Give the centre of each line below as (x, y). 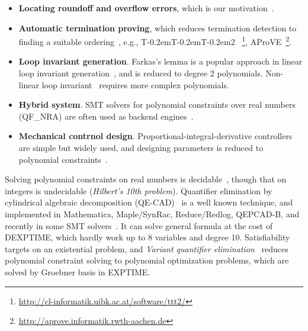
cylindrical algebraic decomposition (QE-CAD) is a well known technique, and (149, 202)
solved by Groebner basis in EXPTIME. (78, 271)
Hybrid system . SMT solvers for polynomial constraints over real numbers (157, 105)
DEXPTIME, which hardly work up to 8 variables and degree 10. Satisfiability (147, 237)
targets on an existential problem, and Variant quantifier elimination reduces (147, 248)
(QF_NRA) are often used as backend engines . (106, 116)
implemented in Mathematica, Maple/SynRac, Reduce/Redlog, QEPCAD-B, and (152, 213)
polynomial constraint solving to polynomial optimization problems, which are (147, 260)
